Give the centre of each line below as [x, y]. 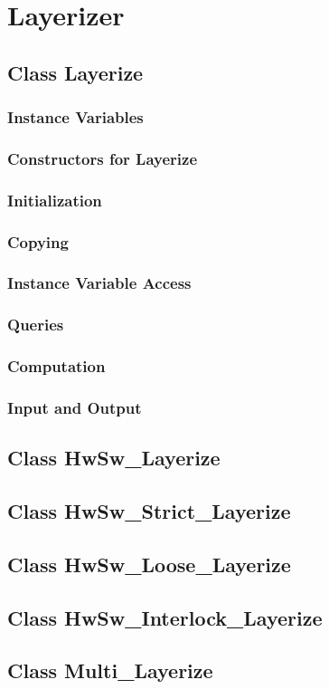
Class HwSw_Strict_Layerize [149, 511]
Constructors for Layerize [103, 158]
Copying [38, 241]
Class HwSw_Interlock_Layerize [165, 617]
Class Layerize [75, 72]
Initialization [55, 200]
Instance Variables [75, 117]
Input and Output [75, 407]
